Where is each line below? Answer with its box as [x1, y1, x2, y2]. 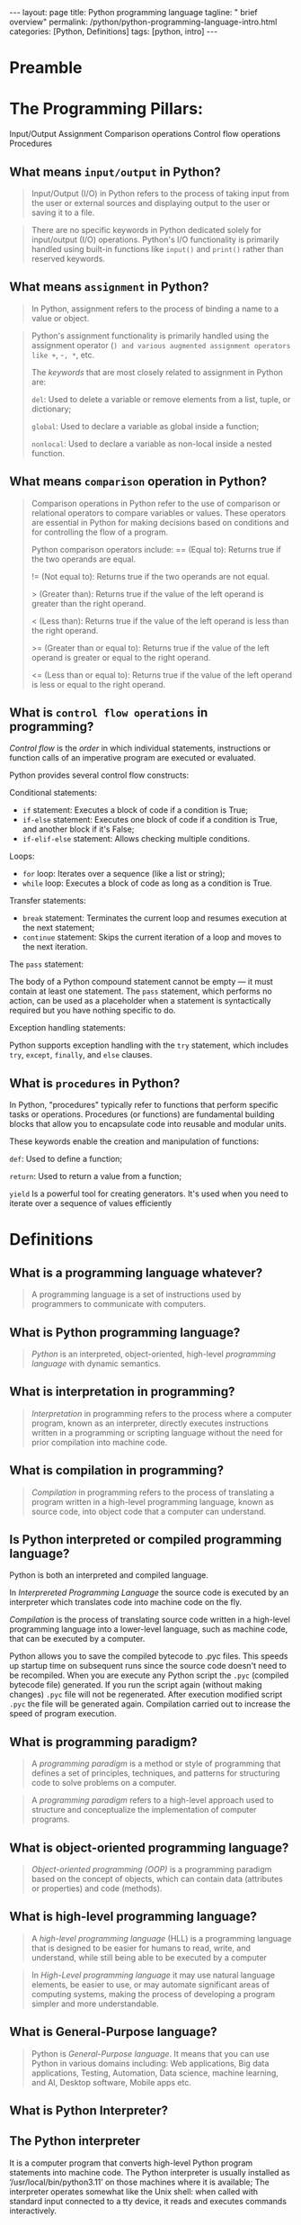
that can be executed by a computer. [9, 1634, 146, 1644]
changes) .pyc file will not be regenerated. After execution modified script [9, 1689, 283, 1700]
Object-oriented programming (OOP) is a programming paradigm [31, 1864, 272, 1875]
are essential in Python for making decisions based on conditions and [31, 517, 289, 527]
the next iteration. [22, 941, 88, 952]
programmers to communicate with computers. [31, 1299, 207, 1310]
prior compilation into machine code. [31, 1437, 168, 1447]
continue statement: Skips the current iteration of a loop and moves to [22, 932, 282, 942]
